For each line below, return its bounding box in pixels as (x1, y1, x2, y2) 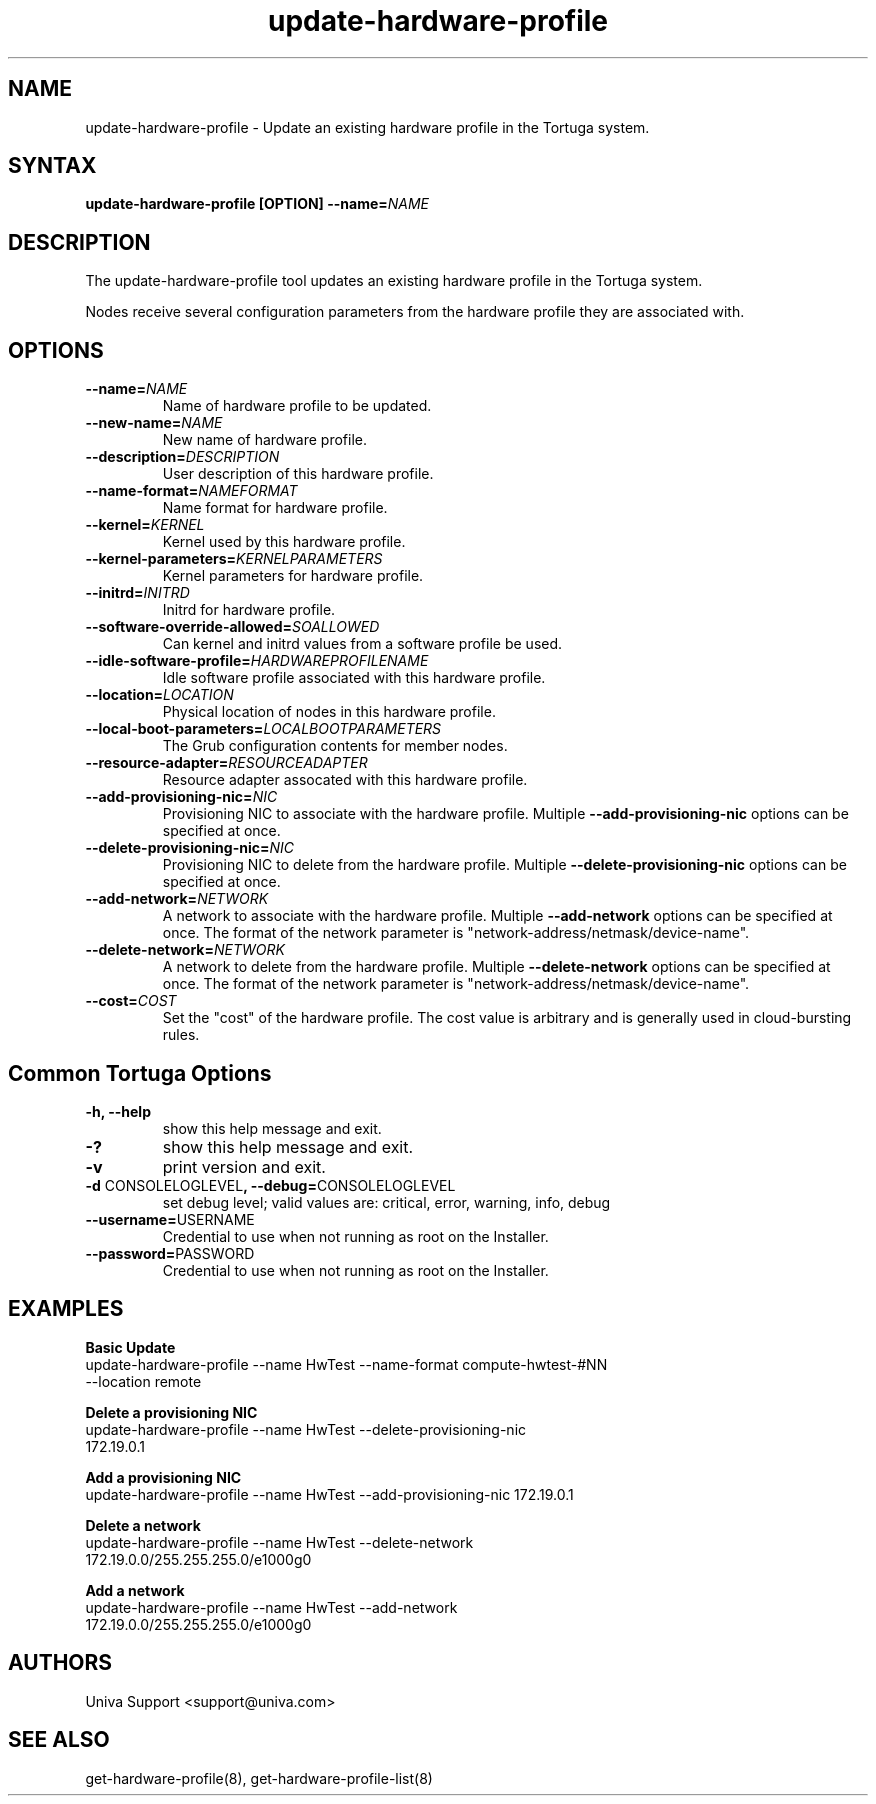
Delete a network (85, 1516, 201, 1534)
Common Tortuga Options (8, 1060, 272, 1086)
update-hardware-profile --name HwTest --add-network (85, 1598, 458, 1616)
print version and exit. (162, 1156, 326, 1177)
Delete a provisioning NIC (85, 1403, 258, 1421)
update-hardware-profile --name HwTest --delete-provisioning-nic (85, 1420, 527, 1438)
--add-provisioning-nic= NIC (85, 788, 278, 806)
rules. (162, 1026, 200, 1044)
